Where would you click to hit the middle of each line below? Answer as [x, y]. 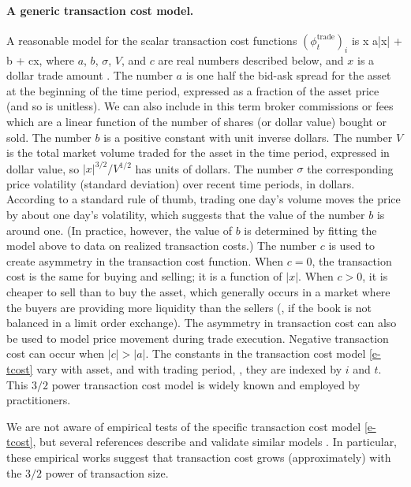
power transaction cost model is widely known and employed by [206, 384]
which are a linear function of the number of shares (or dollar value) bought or [196, 121]
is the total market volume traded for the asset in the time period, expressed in [198, 152]
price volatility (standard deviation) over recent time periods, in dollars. [181, 183]
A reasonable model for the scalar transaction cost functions [152, 40]
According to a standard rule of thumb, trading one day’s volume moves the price [204, 199]
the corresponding [350, 168]
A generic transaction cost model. [100, 10]
